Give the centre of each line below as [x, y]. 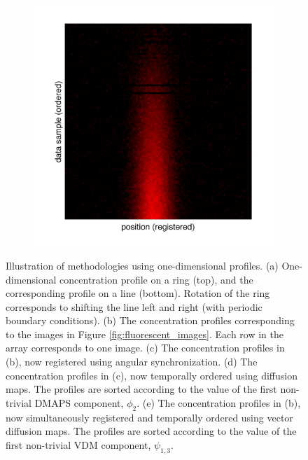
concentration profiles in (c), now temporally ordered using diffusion [152, 375]
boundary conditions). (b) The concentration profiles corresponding [150, 320]
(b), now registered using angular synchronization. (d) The [132, 362]
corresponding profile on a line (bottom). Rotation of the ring [138, 293]
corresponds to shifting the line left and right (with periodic [134, 306]
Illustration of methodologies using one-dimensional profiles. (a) [142, 265]
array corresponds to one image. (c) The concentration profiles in [145, 348]
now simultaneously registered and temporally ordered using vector [149, 417]
